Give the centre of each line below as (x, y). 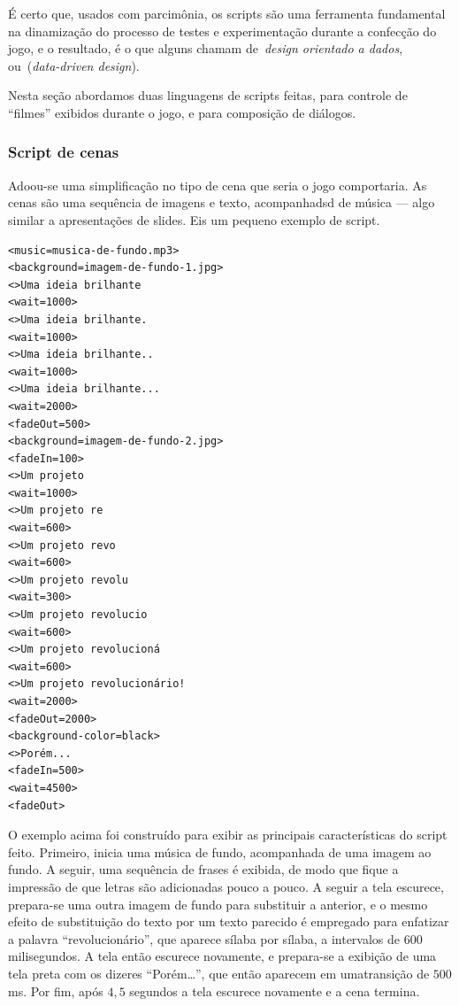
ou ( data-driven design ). (74, 65)
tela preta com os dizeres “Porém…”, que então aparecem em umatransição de (219, 973)
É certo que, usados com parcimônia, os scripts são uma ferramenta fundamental (227, 13)
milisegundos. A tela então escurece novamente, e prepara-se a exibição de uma (222, 956)
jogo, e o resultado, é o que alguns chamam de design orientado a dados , (206, 48)
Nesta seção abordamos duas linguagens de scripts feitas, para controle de (208, 95)
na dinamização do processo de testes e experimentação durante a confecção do (222, 31)
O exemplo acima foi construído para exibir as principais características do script (228, 835)
